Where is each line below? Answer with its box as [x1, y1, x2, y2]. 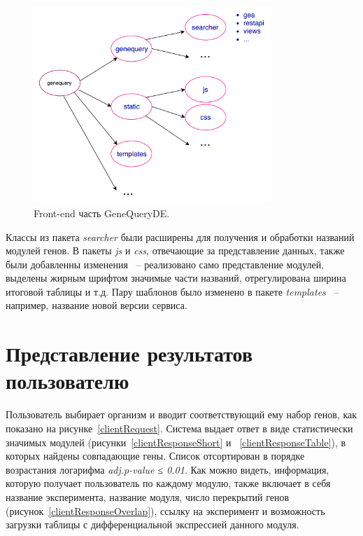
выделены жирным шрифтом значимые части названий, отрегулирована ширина [6, 270, 346, 285]
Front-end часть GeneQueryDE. [34, 205, 170, 220]
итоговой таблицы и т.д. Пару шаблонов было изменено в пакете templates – [6, 284, 339, 298]
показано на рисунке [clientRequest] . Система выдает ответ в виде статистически [6, 420, 353, 435]
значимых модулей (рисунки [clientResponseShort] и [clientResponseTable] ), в [6, 434, 346, 449]
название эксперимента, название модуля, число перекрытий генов [6, 489, 290, 504]
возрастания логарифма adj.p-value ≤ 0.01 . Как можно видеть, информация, [6, 462, 329, 476]
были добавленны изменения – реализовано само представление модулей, [6, 256, 325, 271]
